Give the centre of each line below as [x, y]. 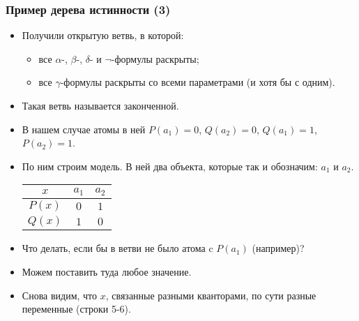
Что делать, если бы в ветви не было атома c [117, 248]
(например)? [278, 248]
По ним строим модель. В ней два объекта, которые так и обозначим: [170, 166]
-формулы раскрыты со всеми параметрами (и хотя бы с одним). [198, 82]
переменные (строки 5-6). [76, 309]
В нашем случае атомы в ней [84, 129]
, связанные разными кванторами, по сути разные [211, 295]
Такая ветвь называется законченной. [100, 105]
